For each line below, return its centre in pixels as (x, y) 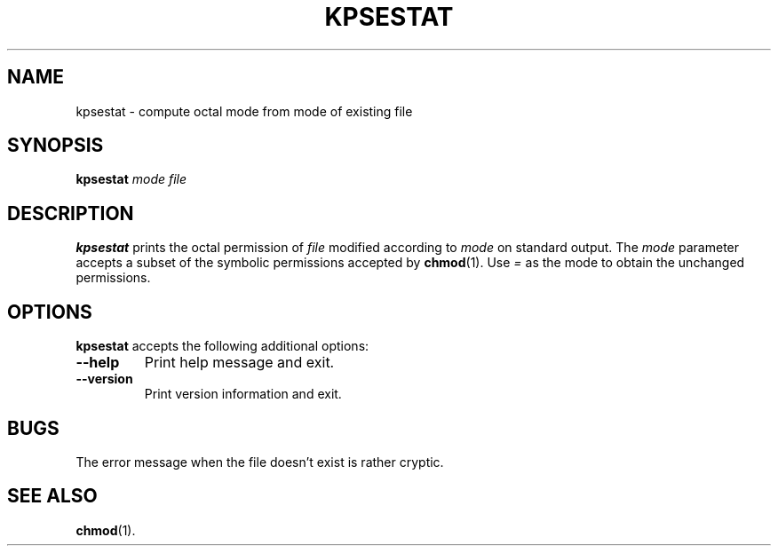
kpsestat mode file (131, 179)
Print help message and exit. (239, 363)
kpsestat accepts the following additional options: (222, 346)
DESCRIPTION (71, 213)
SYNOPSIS (56, 146)
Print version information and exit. (243, 394)
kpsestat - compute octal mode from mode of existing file (244, 111)
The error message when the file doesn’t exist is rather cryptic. (260, 462)
